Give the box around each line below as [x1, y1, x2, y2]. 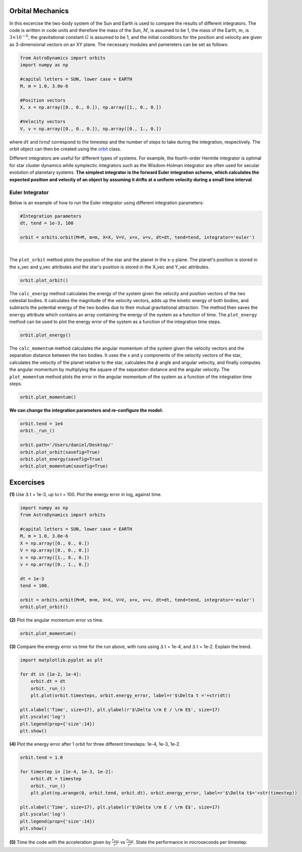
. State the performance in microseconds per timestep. [133, 839, 248, 845]
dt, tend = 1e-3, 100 [20, 220, 74, 226]
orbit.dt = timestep [30, 776, 82, 782]
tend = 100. [20, 583, 50, 589]
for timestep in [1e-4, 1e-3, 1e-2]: [20, 768, 114, 775]
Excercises [9, 478, 45, 486]
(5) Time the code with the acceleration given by [9, 839, 111, 845]
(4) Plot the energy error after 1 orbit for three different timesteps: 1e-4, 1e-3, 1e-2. [9, 741, 181, 747]
